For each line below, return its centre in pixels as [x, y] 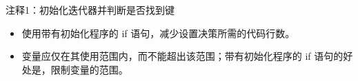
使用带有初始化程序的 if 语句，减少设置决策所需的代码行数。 [158, 33]
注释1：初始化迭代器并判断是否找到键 [90, 10]
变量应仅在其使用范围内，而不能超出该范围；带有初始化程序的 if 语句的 [182, 56]
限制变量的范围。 [89, 69]
